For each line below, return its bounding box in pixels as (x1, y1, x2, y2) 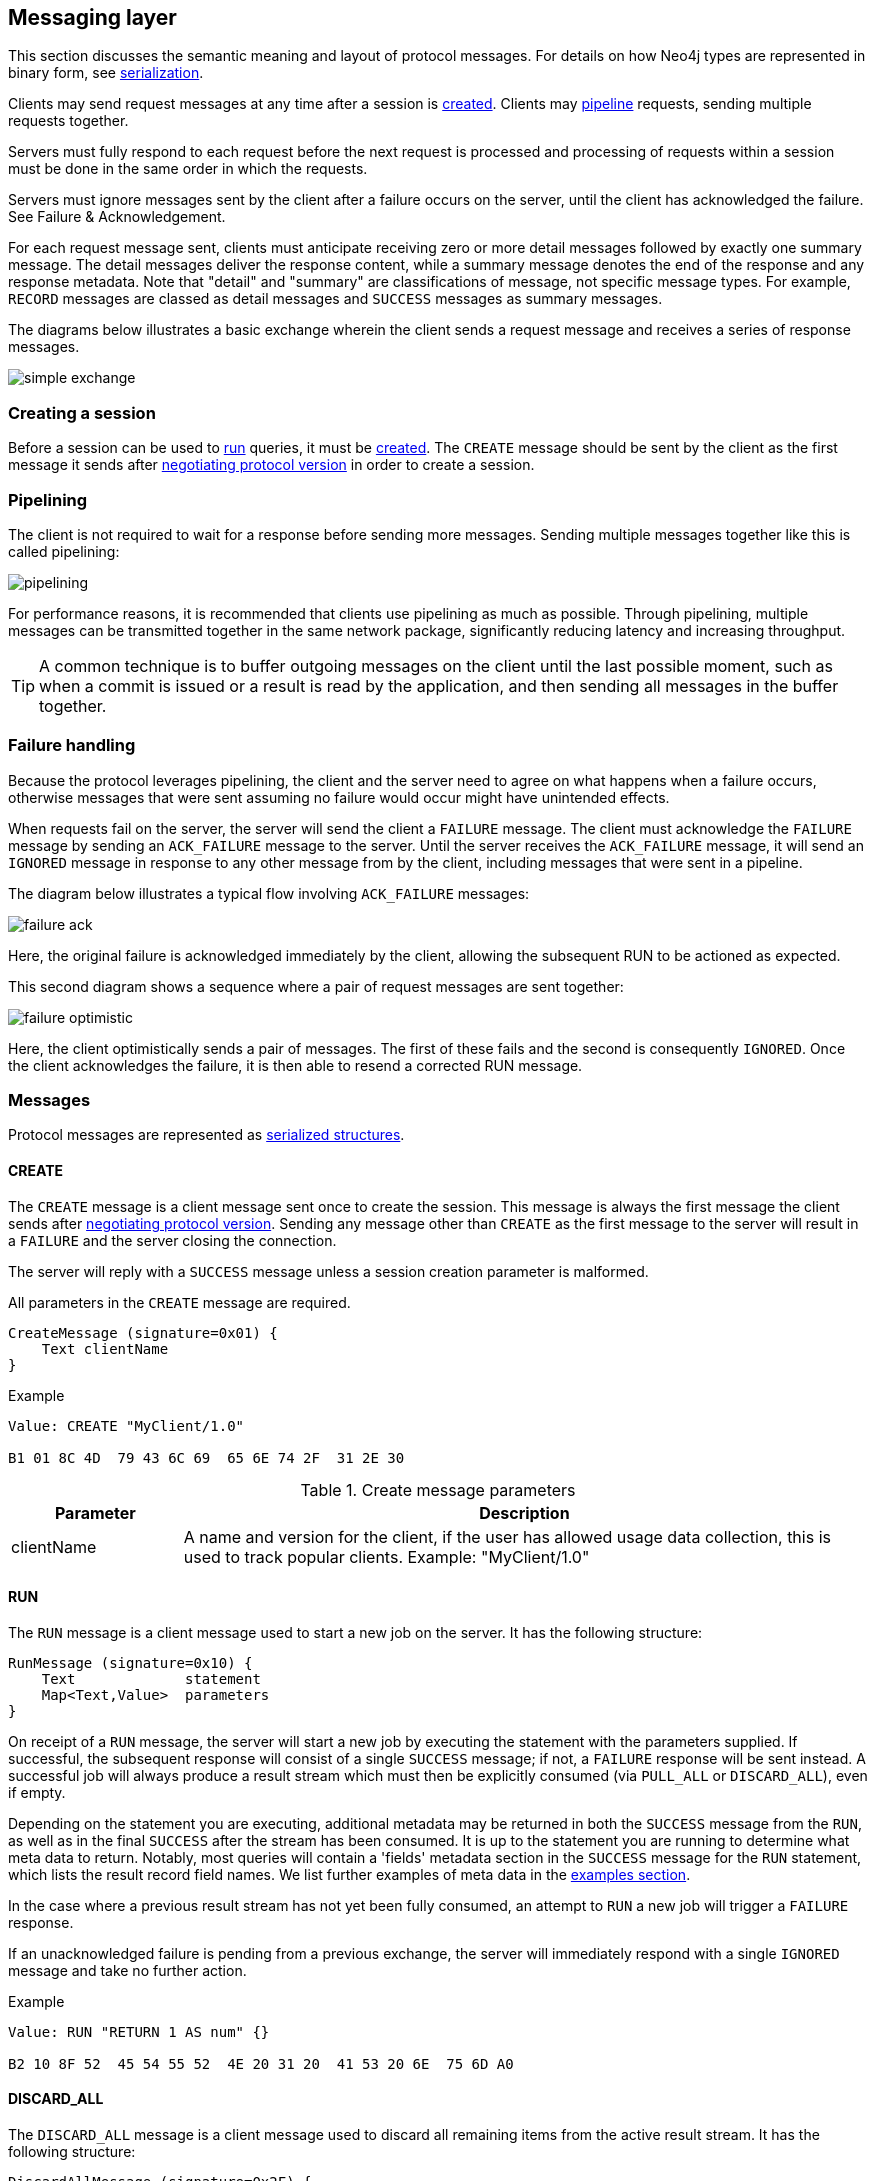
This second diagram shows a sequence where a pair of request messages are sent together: (8, 977, 624, 995)
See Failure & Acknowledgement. (8, 208, 226, 226)
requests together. (8, 112, 129, 130)
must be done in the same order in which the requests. (8, 160, 368, 178)
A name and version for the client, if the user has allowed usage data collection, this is (183, 1526, 831, 1547)
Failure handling (8, 735, 136, 756)
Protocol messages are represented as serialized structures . (8, 1126, 405, 1144)
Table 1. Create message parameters (300, 1479, 576, 1500)
